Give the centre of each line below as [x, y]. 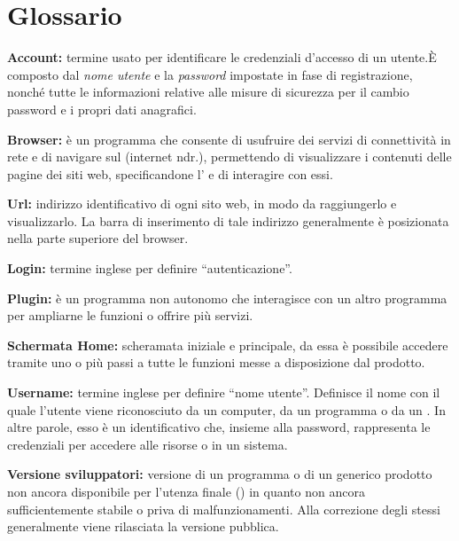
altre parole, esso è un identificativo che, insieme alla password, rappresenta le [219, 427]
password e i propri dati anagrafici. [102, 109]
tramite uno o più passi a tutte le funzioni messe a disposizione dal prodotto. [216, 362]
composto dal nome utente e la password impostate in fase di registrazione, [210, 74]
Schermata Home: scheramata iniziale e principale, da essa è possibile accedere [228, 345]
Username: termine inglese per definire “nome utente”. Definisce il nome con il [224, 392]
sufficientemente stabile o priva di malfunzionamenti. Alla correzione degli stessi [224, 509]
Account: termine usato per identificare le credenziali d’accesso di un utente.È [222, 57]
